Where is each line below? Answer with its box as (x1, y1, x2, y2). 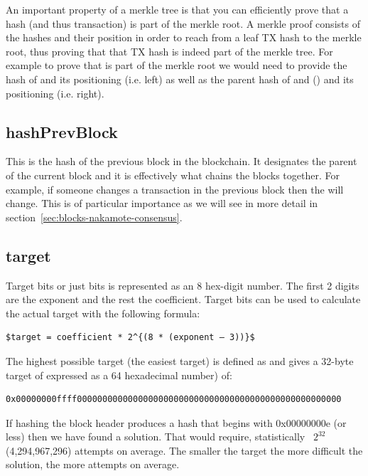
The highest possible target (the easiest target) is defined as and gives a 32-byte (6, 353, 354, 368)
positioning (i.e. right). (6, 85, 104, 100)
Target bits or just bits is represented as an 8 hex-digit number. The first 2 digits (6, 277, 359, 292)
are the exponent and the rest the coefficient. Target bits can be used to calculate (6, 292, 361, 307)
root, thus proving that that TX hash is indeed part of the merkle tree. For (6, 43, 333, 58)
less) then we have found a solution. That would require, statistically (6, 429, 305, 444)
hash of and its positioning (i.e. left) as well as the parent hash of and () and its (6, 71, 354, 86)
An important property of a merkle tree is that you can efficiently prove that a (6, 2, 349, 16)
